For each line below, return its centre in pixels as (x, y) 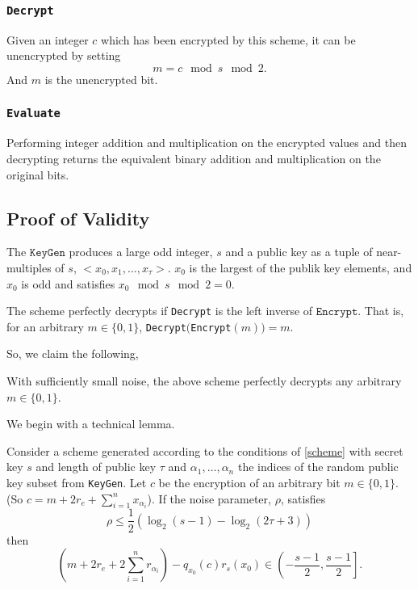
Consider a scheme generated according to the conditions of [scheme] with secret (205, 450)
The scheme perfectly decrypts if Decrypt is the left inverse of (160, 311)
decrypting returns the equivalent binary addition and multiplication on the (194, 158)
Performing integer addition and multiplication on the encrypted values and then (207, 143)
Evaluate (33, 114)
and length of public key (96, 467)
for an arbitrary (45, 326)
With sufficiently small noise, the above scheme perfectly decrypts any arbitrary (204, 381)
